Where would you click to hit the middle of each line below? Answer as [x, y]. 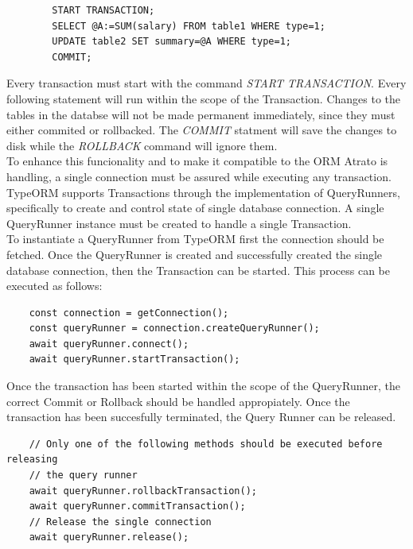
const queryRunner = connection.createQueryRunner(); [174, 329]
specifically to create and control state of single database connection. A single [195, 208]
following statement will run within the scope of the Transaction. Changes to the [204, 98]
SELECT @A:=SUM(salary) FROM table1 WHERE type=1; [189, 26]
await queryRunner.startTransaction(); [134, 360]
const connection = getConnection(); [129, 313]
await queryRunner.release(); [109, 537]
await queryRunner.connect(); [109, 344]
